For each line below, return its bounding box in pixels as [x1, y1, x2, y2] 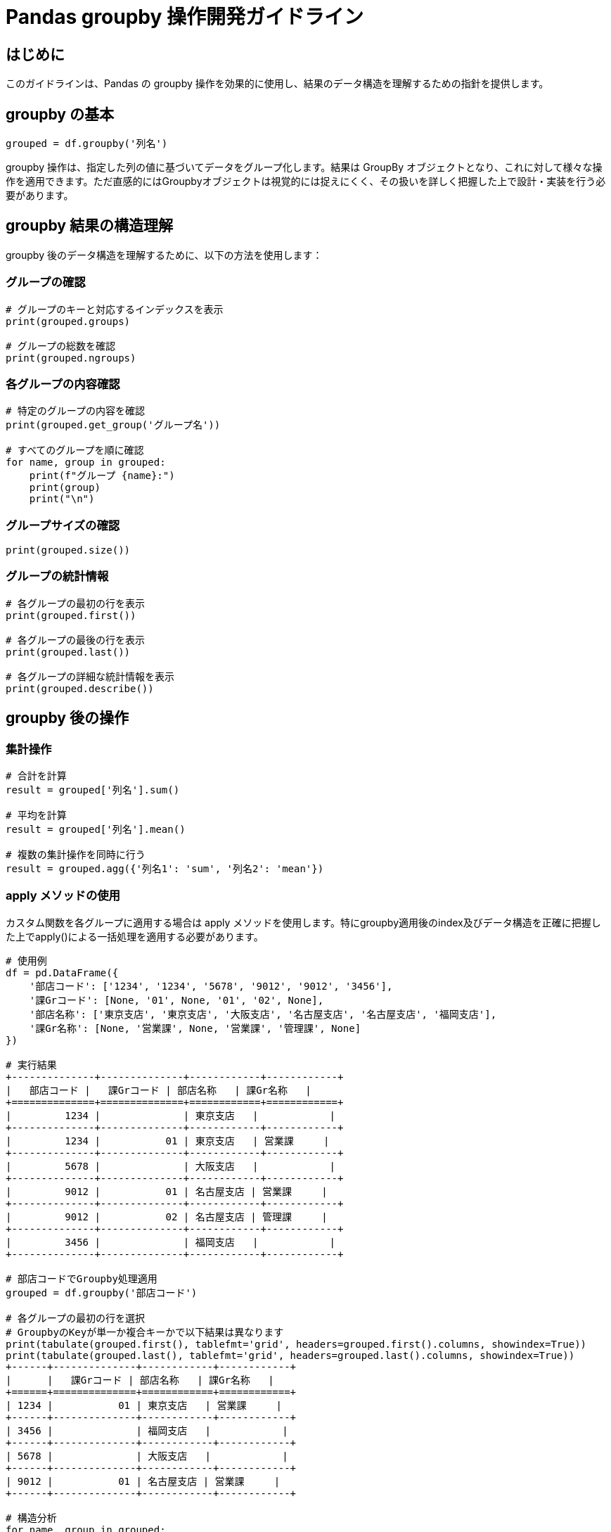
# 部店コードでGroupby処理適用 [6, 1272, 157, 1284]
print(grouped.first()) [6, 609, 136, 621]
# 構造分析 [6, 1512, 57, 1524]
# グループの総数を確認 [6, 340, 116, 352]
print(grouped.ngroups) [6, 352, 136, 364]
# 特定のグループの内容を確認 [6, 405, 146, 417]
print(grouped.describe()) [6, 682, 154, 694]
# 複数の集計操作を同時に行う [6, 849, 146, 861]
